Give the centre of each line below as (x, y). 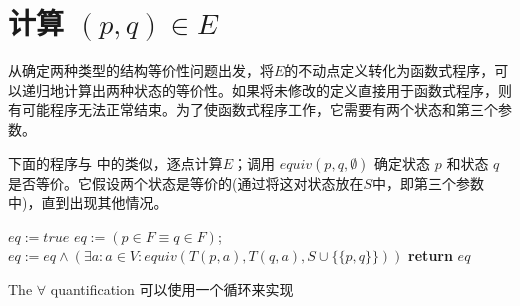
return (430, 255)
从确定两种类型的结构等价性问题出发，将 (141, 70)
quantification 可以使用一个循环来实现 (172, 288)
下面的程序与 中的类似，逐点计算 (115, 162)
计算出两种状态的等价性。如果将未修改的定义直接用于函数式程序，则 (287, 89)
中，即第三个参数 (428, 182)
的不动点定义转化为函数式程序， (389, 70)
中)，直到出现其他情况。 (88, 202)
